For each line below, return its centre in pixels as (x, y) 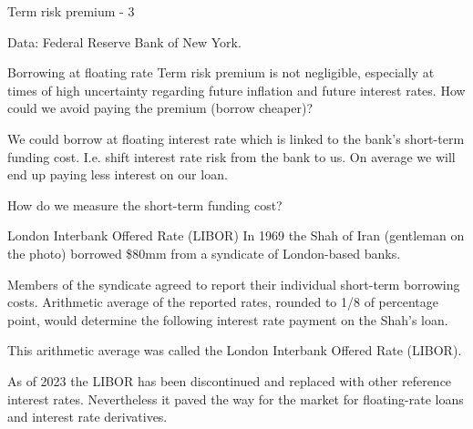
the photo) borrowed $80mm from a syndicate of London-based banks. (204, 253)
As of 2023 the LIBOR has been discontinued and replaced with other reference (230, 380)
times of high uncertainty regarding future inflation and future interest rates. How (236, 90)
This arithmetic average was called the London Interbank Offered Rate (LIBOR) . (235, 350)
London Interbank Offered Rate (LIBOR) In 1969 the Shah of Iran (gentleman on (236, 235)
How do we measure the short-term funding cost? (145, 204)
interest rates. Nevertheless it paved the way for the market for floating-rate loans (236, 398)
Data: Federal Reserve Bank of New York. (124, 41)
